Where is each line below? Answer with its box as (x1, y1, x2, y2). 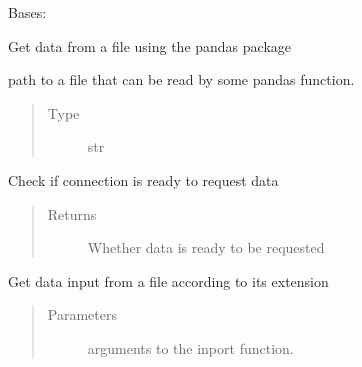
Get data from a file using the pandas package (8, 35, 292, 56)
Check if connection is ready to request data (8, 169, 279, 190)
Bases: (8, 2, 47, 22)
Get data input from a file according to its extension (8, 270, 329, 291)
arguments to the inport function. (87, 337, 294, 358)
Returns (47, 203, 97, 224)
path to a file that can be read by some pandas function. (8, 69, 355, 90)
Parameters (47, 304, 117, 325)
